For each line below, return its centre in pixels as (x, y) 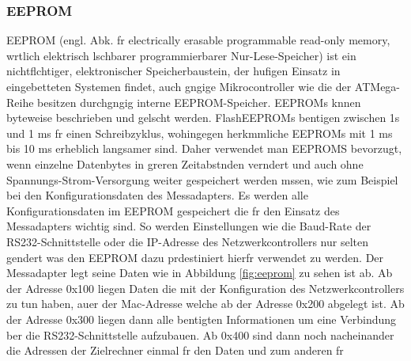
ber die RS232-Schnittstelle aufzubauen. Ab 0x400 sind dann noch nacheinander (200, 334)
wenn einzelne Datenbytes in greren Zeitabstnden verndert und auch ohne (185, 163)
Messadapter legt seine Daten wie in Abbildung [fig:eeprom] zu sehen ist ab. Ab (200, 273)
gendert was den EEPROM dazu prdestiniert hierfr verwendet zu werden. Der (195, 257)
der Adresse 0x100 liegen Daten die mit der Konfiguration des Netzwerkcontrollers (205, 288)
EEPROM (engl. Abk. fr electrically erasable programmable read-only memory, (198, 40)
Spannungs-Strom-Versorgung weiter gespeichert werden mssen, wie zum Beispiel (202, 179)
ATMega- (377, 86)
